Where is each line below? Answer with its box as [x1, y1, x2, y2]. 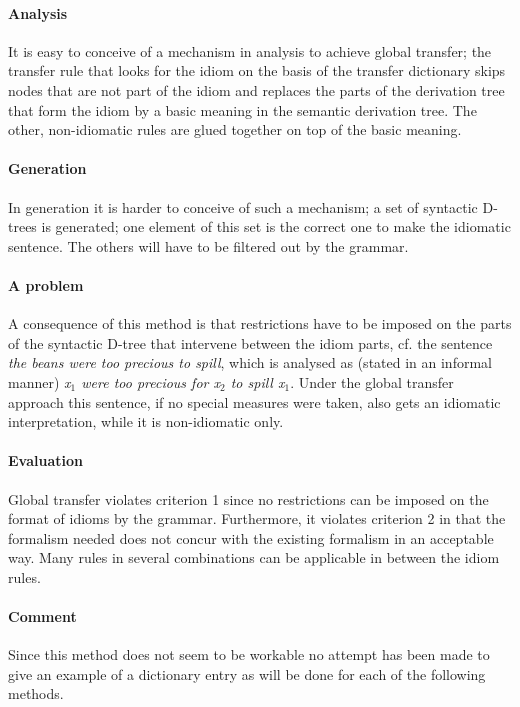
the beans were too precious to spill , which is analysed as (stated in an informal [8, 352, 492, 373]
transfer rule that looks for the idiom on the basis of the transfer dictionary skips [8, 60, 506, 81]
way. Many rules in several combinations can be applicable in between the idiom [8, 547, 500, 568]
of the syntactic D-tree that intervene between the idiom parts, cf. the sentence [8, 332, 493, 353]
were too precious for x [81, 371, 220, 392]
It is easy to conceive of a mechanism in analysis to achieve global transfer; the [8, 40, 492, 61]
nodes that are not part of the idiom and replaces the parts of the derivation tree [8, 79, 505, 100]
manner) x [8, 371, 71, 392]
